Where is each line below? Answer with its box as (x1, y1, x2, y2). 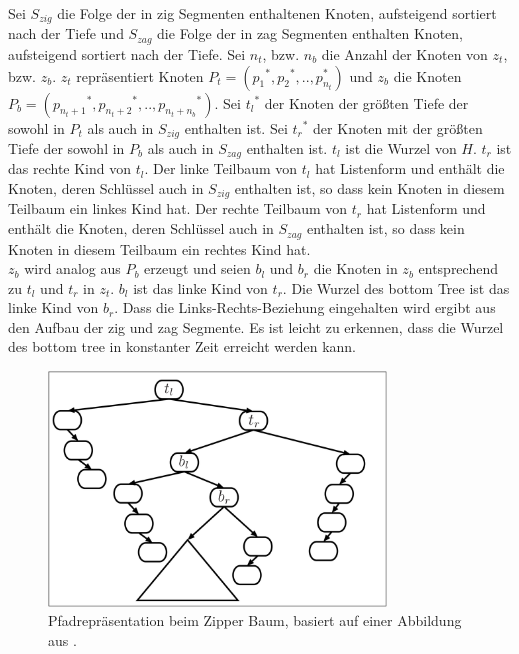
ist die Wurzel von (345, 137, 457, 158)
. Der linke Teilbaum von (144, 158, 298, 179)
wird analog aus (24, 258, 121, 279)
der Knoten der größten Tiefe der (264, 92, 469, 113)
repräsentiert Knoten (76, 65, 204, 86)
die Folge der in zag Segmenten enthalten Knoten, (157, 23, 463, 44)
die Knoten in (313, 258, 398, 279)
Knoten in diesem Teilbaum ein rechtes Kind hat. (8, 238, 311, 259)
